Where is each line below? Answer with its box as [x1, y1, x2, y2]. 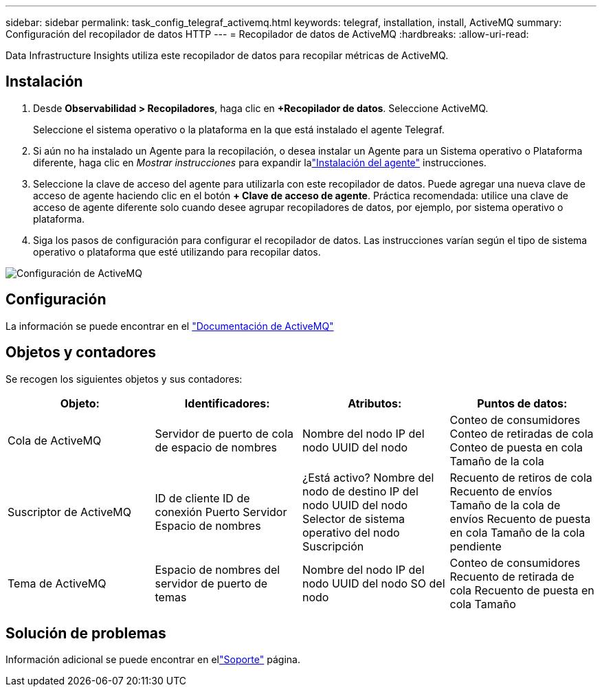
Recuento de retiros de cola [449, 470, 592, 484]
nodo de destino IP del [302, 484, 419, 498]
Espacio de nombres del [155, 562, 280, 577]
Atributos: [348, 396, 402, 410]
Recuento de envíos [449, 484, 553, 498]
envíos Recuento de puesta [449, 511, 591, 526]
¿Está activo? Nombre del [302, 470, 434, 484]
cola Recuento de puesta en [449, 583, 594, 597]
